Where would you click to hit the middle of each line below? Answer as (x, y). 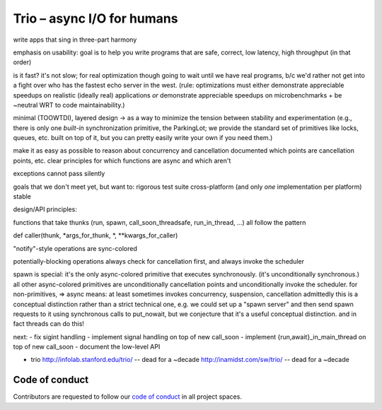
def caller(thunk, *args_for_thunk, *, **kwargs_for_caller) (95, 235)
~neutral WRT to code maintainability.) (69, 105)
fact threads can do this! (49, 324)
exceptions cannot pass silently (59, 174)
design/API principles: (45, 209)
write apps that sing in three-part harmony (75, 40)
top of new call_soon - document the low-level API (87, 347)
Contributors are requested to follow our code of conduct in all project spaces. (127, 397)
